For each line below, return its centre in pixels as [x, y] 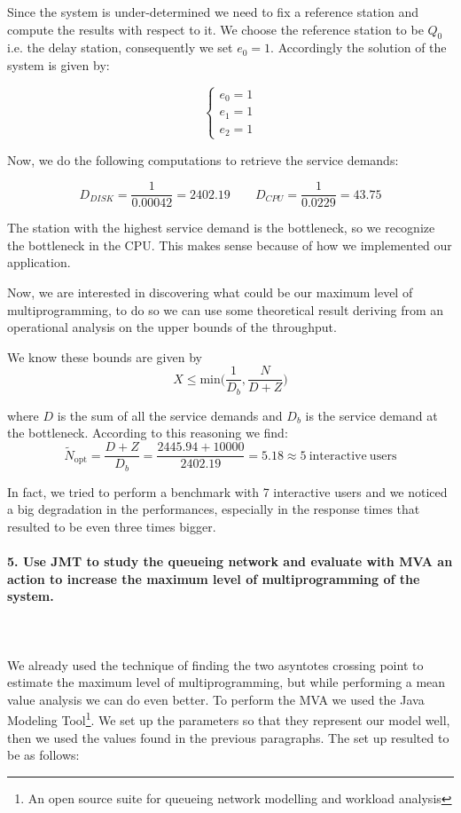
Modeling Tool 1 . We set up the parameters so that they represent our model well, [229, 718]
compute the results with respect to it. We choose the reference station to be [215, 29]
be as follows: [43, 755]
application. [39, 262]
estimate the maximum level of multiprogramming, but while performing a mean [227, 682]
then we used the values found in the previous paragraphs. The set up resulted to [228, 737]
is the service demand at [371, 415]
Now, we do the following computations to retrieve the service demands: [203, 159]
